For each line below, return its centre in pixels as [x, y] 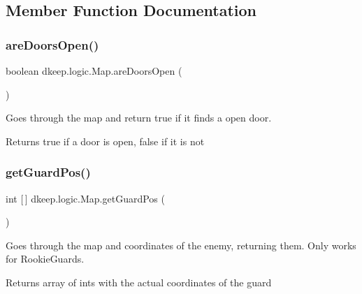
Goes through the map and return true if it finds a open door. [139, 118]
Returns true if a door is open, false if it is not [105, 141]
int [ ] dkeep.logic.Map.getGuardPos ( [85, 198]
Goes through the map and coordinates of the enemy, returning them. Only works [181, 245]
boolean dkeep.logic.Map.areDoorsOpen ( [94, 71]
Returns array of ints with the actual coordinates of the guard [139, 282]
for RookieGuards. [45, 259]
